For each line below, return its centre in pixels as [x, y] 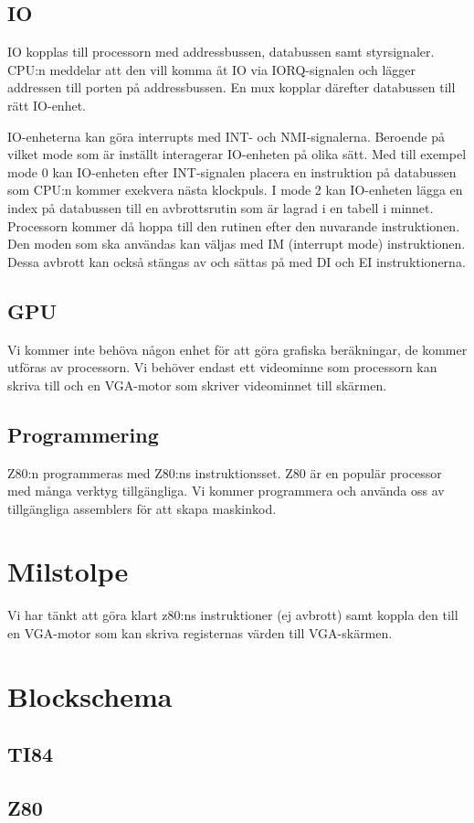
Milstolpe [68, 571]
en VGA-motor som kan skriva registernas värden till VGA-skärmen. [200, 633]
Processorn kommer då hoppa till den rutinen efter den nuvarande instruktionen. [234, 225]
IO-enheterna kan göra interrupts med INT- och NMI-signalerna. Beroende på [226, 136]
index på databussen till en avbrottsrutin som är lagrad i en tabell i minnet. [221, 207]
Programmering [83, 434]
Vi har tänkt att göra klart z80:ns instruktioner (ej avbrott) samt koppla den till [233, 615]
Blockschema [90, 695]
